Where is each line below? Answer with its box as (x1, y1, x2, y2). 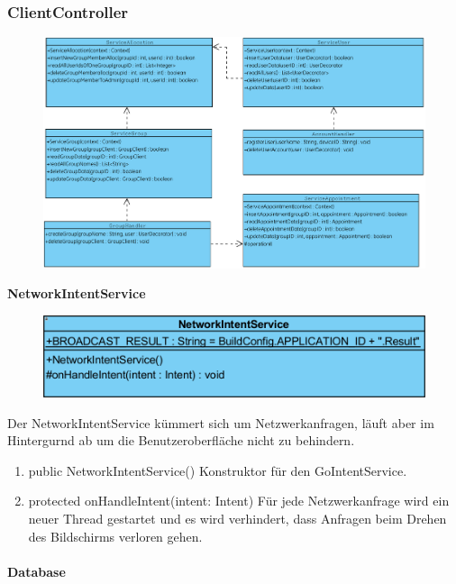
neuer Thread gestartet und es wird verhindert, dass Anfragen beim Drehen (28, 509, 447, 528)
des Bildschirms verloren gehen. (28, 526, 203, 545)
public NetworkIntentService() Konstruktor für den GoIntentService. (28, 461, 407, 479)
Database (7, 561, 66, 580)
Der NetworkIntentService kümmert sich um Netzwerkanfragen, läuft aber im (7, 413, 434, 432)
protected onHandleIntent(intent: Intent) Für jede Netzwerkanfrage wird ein (28, 491, 450, 510)
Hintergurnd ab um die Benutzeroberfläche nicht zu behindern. (7, 431, 355, 450)
